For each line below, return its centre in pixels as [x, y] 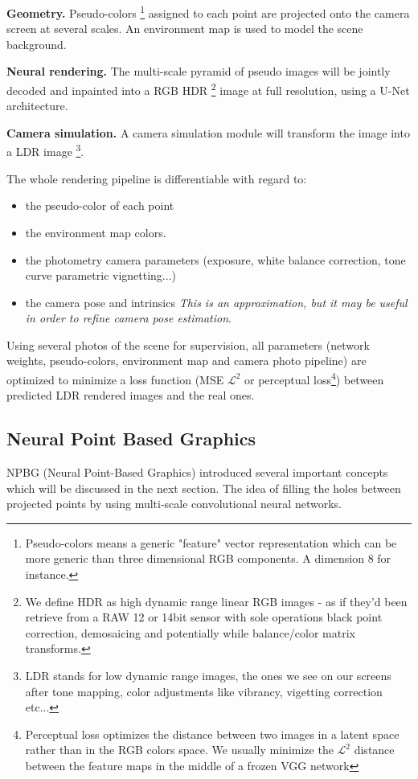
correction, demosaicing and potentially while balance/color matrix [190, 632]
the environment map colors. [96, 232]
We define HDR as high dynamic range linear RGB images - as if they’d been [216, 601]
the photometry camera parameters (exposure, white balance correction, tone [215, 259]
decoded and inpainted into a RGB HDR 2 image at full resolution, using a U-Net [208, 89]
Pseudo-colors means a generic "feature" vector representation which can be [211, 542]
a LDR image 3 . [45, 150]
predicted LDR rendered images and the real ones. [131, 395]
